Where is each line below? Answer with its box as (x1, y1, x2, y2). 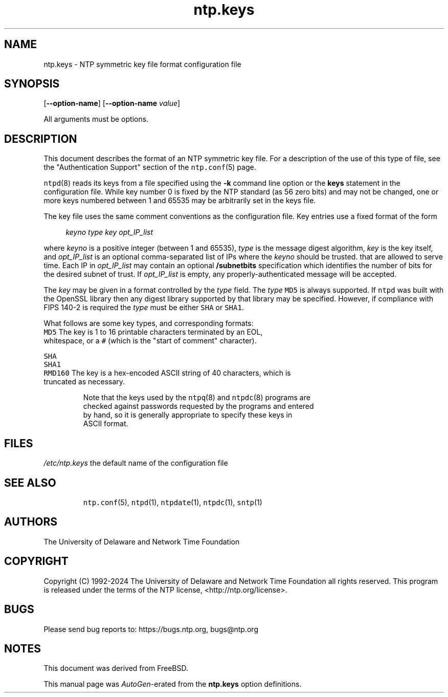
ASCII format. (83, 419, 128, 428)
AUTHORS (4, 515, 58, 529)
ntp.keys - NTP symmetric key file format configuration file (43, 59, 241, 69)
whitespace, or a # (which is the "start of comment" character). (43, 336, 257, 345)
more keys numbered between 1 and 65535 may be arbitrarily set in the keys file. (43, 196, 316, 205)
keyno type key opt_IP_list (65, 228, 153, 237)
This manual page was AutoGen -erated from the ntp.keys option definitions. (43, 680, 302, 689)
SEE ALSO (4, 476, 56, 489)
